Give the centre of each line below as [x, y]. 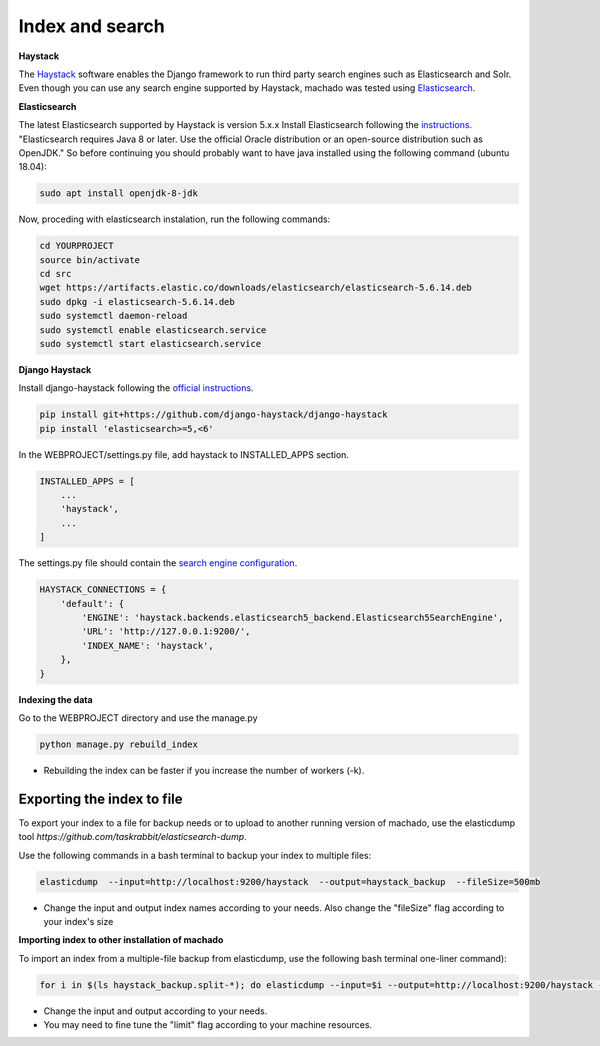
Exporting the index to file [101, 798]
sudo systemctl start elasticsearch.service [150, 343]
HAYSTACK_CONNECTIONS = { [103, 589]
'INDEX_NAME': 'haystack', [147, 645]
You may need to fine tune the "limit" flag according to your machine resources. [208, 1025]
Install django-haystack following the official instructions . [136, 388]
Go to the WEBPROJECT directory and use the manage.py [138, 717]
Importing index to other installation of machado [121, 940]
